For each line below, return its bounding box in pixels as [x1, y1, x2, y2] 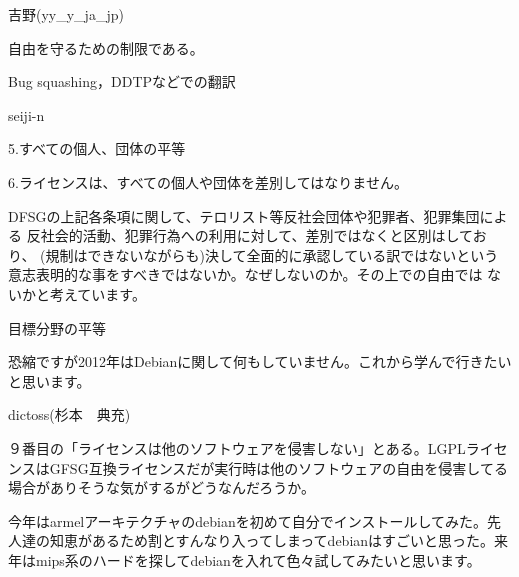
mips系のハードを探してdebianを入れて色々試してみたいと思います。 [35, 549, 481, 570]
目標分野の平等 [8, 317, 106, 338]
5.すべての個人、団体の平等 [8, 138, 186, 159]
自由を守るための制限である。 [8, 37, 204, 58]
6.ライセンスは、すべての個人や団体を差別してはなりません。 [8, 171, 408, 192]
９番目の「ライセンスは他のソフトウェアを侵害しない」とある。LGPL [8, 437, 466, 458]
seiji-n [8, 104, 45, 125]
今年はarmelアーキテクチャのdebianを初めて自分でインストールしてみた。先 [8, 510, 502, 531]
